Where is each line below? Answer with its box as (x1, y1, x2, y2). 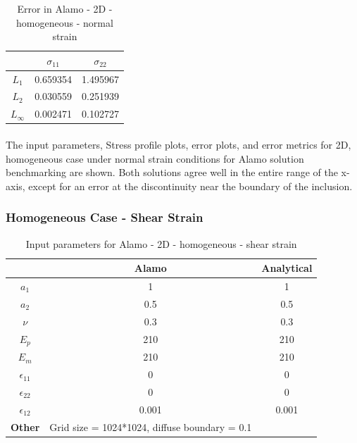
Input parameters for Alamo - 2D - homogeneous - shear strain (25, 236, 297, 251)
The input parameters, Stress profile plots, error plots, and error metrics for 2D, (6, 137, 351, 151)
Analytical (261, 261, 313, 275)
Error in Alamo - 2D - (17, 1, 113, 15)
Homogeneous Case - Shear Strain (6, 208, 203, 226)
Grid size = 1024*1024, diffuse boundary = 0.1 (49, 419, 252, 434)
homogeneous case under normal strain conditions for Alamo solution (6, 151, 304, 166)
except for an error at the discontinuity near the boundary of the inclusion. (28, 178, 353, 193)
